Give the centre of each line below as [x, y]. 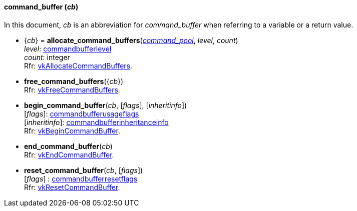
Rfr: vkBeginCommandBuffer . [72, 130]
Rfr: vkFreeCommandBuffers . [72, 89]
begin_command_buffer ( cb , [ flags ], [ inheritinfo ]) [106, 105]
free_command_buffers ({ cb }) [74, 81]
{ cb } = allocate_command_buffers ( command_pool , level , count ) [131, 40]
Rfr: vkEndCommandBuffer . [69, 154]
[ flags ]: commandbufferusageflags [82, 113]
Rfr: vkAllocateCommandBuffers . [78, 65]
